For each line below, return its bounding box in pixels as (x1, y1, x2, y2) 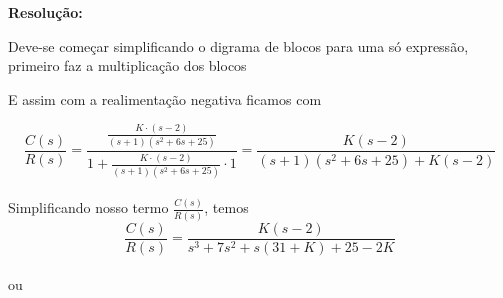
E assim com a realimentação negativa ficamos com (8, 88, 322, 109)
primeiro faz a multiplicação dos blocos (8, 55, 247, 76)
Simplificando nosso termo (8, 197, 169, 218)
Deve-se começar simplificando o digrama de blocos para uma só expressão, (8, 35, 469, 56)
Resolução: (8, 2, 83, 22)
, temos (204, 197, 249, 218)
